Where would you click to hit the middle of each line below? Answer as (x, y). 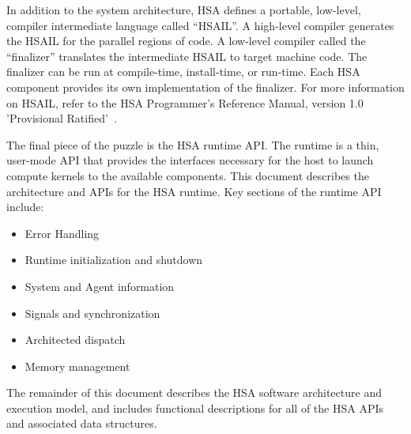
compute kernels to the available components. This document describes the (188, 175)
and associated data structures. (82, 423)
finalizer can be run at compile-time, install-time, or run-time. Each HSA (183, 72)
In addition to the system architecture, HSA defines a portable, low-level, (184, 9)
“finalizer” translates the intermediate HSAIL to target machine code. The (187, 56)
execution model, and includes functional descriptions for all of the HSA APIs (195, 408)
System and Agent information (100, 286)
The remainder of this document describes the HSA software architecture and (194, 392)
